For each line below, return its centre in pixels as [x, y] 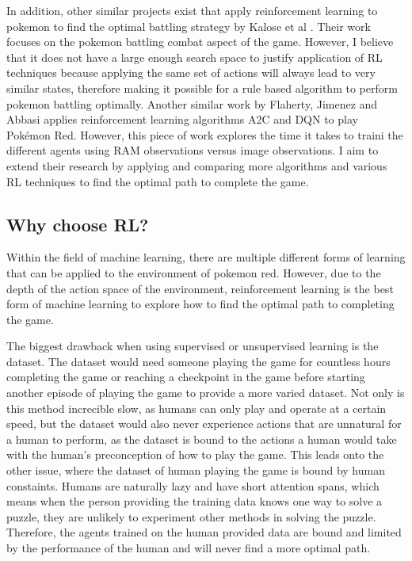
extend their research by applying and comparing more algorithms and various [197, 165]
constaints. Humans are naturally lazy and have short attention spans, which [193, 485]
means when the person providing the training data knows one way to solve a [195, 501]
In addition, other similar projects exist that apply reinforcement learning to [192, 10]
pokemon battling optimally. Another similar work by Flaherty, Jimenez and [192, 103]
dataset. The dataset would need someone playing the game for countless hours [198, 361]
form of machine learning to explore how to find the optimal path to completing [200, 304]
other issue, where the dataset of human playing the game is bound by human [196, 470]
